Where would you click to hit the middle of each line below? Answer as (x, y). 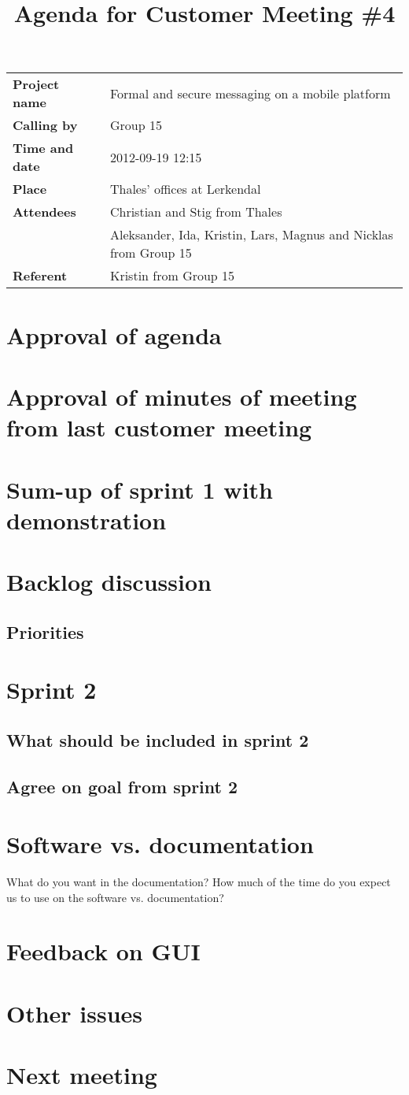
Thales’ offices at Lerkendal (185, 189)
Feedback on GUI (103, 951)
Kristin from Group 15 (172, 276)
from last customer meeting (159, 427)
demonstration (87, 520)
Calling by (45, 125)
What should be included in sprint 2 (158, 739)
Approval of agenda (114, 334)
